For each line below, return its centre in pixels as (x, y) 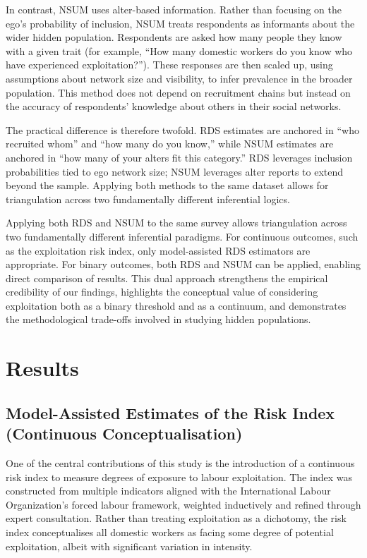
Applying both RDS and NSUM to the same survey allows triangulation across (176, 223)
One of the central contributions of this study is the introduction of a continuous (180, 463)
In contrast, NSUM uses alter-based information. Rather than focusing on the (174, 9)
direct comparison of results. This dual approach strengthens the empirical (167, 278)
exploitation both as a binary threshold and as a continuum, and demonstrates (176, 305)
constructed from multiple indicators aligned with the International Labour (168, 491)
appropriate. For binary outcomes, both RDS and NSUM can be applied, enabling (183, 264)
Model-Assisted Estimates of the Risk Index (170, 412)
